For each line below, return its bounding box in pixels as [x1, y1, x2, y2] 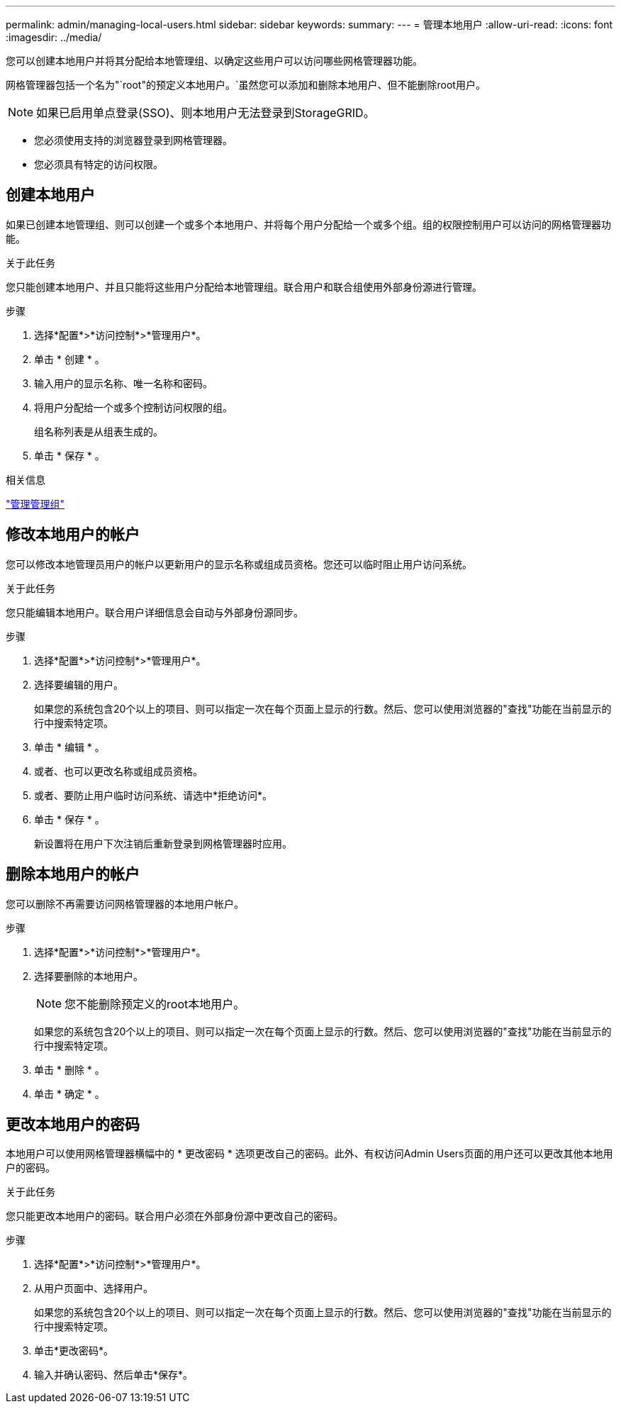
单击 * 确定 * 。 [34, 1087, 105, 1100]
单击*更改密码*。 [34, 1344, 114, 1357]
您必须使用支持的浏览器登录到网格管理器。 [34, 134, 233, 146]
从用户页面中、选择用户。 [34, 1282, 153, 1295]
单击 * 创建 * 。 [34, 352, 105, 365]
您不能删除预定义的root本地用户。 [65, 996, 245, 1011]
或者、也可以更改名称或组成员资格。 [34, 764, 203, 777]
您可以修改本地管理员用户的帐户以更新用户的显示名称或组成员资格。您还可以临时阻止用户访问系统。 [6, 557, 472, 570]
